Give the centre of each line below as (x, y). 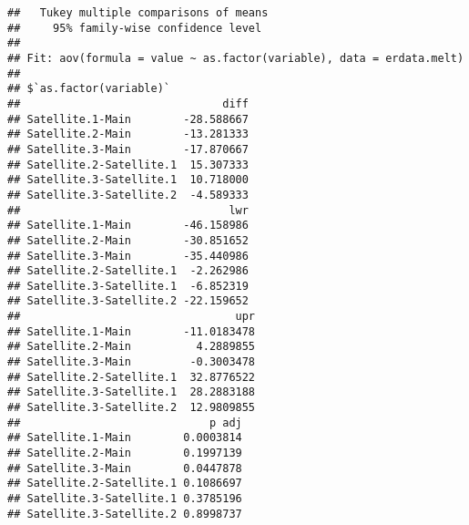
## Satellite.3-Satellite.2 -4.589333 (128, 195)
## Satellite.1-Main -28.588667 (128, 119)
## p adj (125, 422)
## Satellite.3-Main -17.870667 (128, 149)
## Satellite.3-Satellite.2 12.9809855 (132, 408)
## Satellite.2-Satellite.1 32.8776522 (132, 377)
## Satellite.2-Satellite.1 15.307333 (128, 165)
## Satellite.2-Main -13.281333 (128, 134)
